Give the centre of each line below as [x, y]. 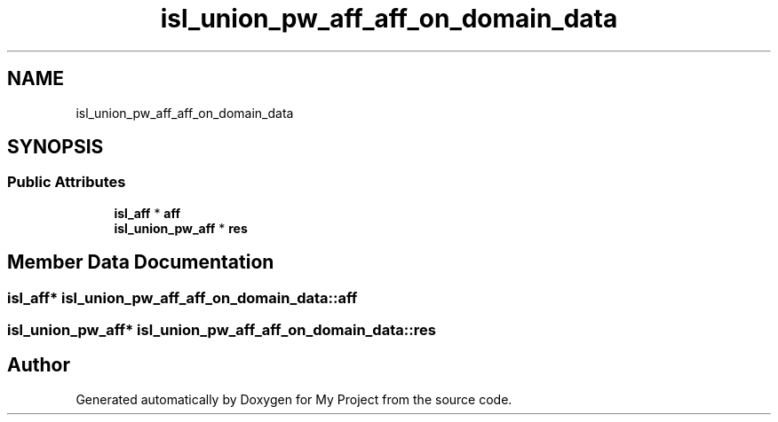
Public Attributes [67, 182]
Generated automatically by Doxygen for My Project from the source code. [294, 399]
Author [39, 365]
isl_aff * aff [147, 213]
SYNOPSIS [56, 147]
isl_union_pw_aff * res [181, 228]
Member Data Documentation [141, 262]
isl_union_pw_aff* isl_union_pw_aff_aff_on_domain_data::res [222, 330]
